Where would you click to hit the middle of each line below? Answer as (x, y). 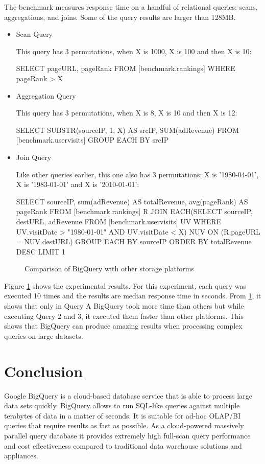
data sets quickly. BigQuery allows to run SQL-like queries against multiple (122, 405)
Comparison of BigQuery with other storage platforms (109, 269)
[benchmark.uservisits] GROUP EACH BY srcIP (92, 140)
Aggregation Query (46, 95)
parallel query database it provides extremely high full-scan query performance (127, 435)
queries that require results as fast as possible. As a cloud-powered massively (124, 425)
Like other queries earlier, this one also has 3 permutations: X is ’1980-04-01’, (137, 174)
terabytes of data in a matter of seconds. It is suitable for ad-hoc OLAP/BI (123, 415)
